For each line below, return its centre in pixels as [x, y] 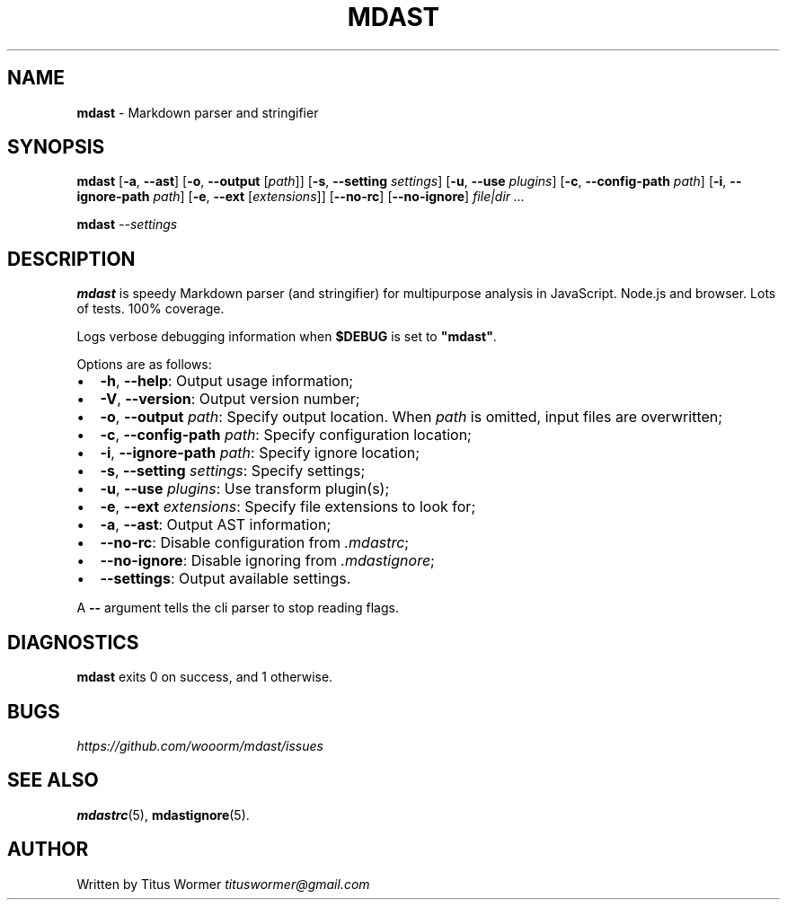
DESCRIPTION [71, 259]
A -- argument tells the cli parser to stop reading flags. [238, 608]
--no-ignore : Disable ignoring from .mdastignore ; [267, 561]
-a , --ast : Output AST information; [216, 525]
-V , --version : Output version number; [230, 399]
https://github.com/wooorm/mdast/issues [200, 745]
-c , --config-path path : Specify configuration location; [286, 435]
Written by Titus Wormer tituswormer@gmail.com [223, 884]
